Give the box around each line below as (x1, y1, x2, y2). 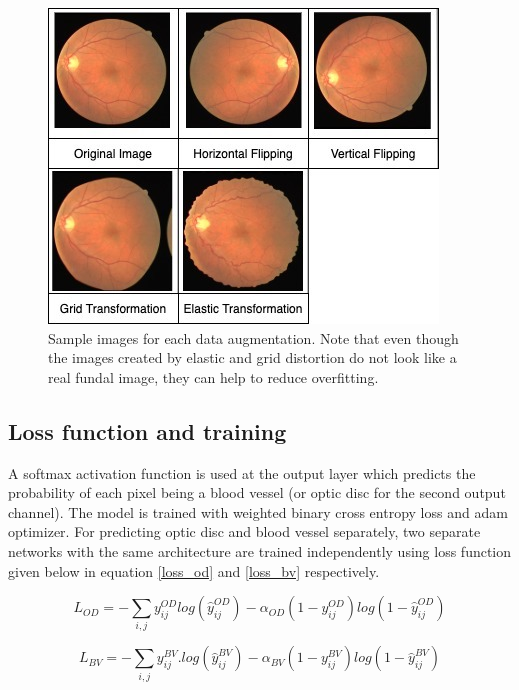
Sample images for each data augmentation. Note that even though (48, 327, 459, 348)
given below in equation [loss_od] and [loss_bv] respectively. (8, 560, 380, 581)
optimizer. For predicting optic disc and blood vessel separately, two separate (8, 521, 481, 542)
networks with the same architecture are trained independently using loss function (8, 540, 512, 561)
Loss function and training (8, 415, 287, 446)
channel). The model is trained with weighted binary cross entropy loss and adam (8, 501, 508, 522)
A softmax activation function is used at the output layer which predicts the (8, 462, 476, 483)
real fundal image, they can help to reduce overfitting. (48, 366, 379, 387)
